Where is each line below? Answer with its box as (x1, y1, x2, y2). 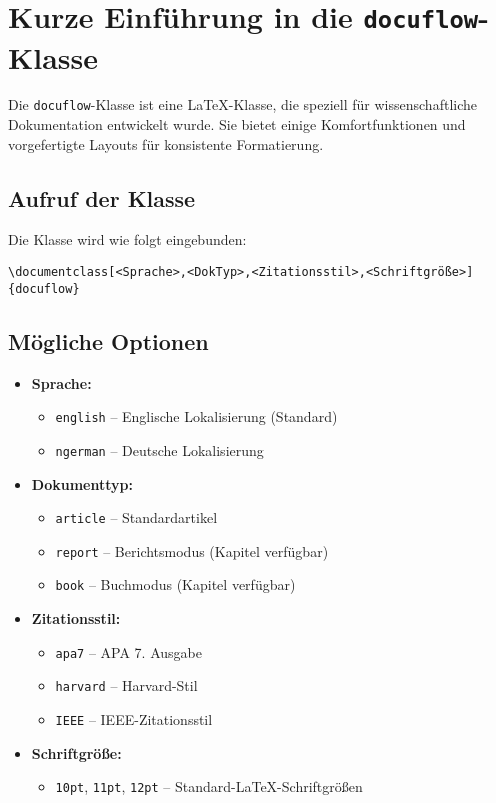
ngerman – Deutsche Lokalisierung (55, 439, 264, 460)
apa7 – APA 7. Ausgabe (55, 641, 202, 662)
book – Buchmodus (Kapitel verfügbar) (55, 574, 296, 595)
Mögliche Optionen (8, 325, 209, 356)
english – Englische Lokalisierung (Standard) (55, 406, 338, 427)
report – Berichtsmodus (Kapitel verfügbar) (55, 540, 329, 561)
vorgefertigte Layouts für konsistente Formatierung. (8, 133, 324, 154)
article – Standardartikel (55, 507, 218, 528)
